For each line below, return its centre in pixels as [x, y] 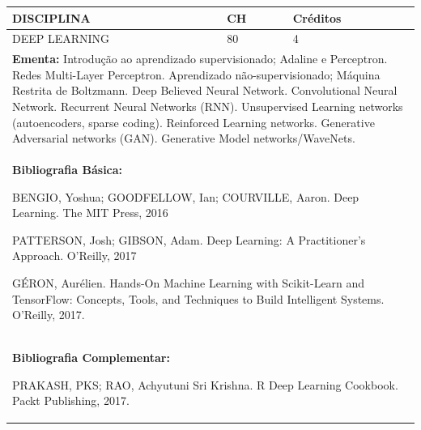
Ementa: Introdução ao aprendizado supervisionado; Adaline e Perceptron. [200, 59]
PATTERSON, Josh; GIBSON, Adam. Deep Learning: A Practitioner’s [189, 239]
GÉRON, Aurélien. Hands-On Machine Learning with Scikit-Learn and [189, 282]
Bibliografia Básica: [68, 169]
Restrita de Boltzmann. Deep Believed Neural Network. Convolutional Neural [205, 90]
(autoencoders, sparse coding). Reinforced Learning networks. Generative [193, 122]
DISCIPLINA [51, 17]
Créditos [317, 17]
